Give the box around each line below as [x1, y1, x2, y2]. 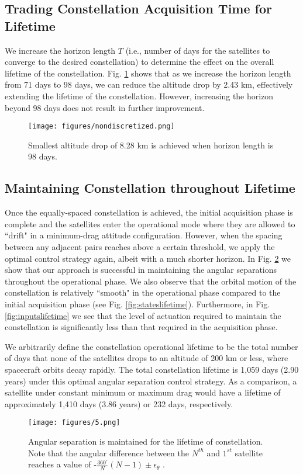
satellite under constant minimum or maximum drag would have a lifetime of [5, 386, 281, 398]
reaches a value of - [28, 458, 97, 470]
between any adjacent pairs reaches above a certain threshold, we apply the [5, 240, 275, 252]
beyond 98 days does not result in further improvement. [5, 101, 205, 113]
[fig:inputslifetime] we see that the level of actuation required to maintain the [5, 309, 281, 321]
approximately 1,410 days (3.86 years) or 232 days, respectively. [5, 397, 233, 410]
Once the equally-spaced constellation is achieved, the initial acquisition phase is [5, 206, 293, 219]
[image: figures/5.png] [28, 418, 120, 427]
